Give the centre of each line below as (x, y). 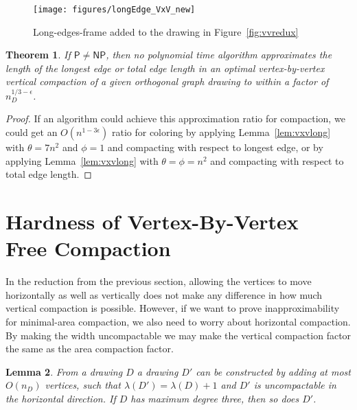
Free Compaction (88, 248)
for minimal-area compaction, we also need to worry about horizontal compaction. (178, 321)
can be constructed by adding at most (273, 371)
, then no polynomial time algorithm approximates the (219, 55)
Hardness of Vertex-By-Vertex (152, 221)
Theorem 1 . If (38, 55)
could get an (32, 132)
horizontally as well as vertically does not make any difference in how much (164, 294)
